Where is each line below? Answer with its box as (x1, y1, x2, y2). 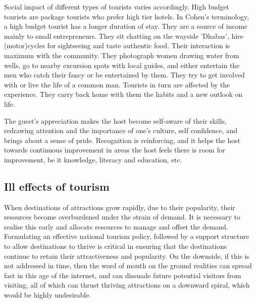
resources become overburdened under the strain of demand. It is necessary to (4, 212, 241, 222)
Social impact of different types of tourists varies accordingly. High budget (4, 1, 229, 11)
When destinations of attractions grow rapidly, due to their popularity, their (4, 202, 235, 212)
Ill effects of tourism (4, 178, 110, 194)
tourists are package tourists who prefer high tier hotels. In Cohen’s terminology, (4, 11, 249, 21)
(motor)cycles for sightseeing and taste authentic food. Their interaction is (4, 40, 230, 51)
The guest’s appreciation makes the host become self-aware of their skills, (4, 115, 227, 126)
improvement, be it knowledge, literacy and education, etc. (4, 154, 182, 164)
